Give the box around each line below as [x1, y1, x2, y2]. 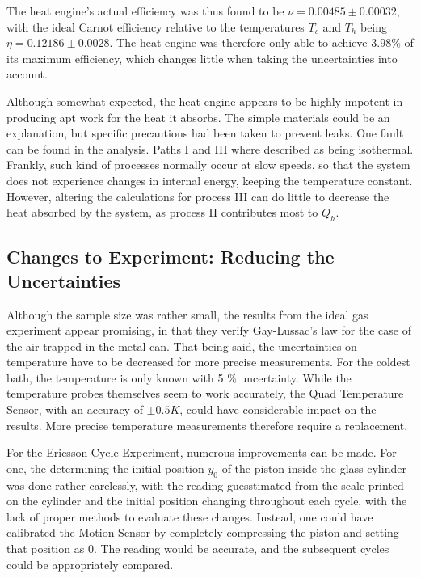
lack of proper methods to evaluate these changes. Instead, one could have [6, 508, 373, 525]
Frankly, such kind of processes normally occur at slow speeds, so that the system [6, 156, 410, 173]
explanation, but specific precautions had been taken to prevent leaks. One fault [6, 124, 404, 141]
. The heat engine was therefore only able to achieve [109, 34, 368, 51]
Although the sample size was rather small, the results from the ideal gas [6, 306, 368, 323]
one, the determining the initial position [6, 459, 204, 476]
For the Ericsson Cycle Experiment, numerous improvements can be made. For [6, 444, 397, 461]
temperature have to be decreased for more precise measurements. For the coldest [6, 353, 410, 370]
